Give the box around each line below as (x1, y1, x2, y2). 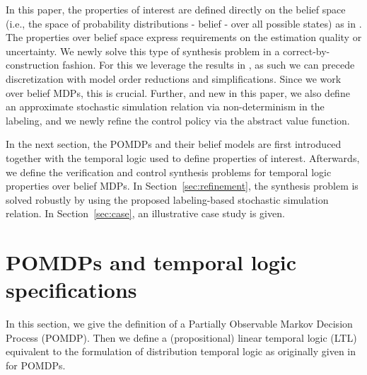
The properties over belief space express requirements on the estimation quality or (6, 30, 362, 45)
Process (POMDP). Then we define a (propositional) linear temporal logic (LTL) (6, 330, 357, 345)
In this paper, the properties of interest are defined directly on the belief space (6, 2, 346, 16)
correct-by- (283, 43, 330, 58)
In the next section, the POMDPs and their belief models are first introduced (6, 137, 342, 151)
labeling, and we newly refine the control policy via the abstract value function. (6, 112, 350, 127)
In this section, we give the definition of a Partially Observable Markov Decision (6, 316, 353, 331)
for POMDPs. (6, 358, 66, 372)
